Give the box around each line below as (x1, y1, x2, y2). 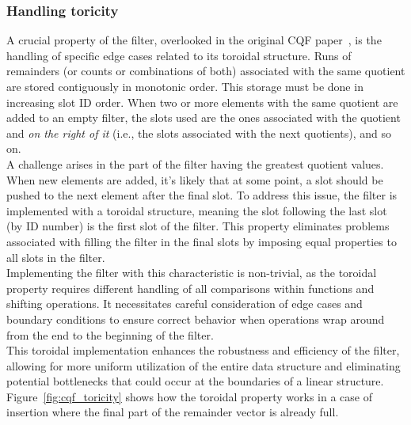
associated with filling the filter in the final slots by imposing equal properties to (6, 233, 397, 249)
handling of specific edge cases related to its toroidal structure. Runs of (6, 47, 352, 63)
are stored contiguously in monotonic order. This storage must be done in (6, 78, 363, 94)
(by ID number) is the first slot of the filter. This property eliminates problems (6, 218, 390, 234)
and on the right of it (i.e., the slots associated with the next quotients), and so (6, 124, 392, 141)
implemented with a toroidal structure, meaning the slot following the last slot (6, 202, 387, 218)
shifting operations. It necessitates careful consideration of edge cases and (6, 295, 363, 312)
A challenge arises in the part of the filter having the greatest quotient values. (6, 155, 384, 172)
